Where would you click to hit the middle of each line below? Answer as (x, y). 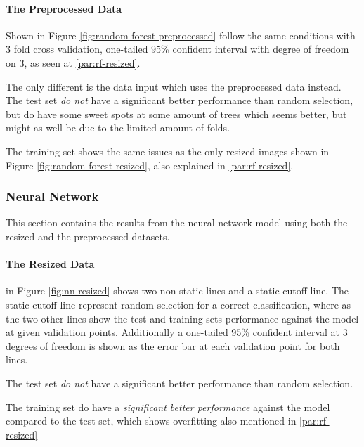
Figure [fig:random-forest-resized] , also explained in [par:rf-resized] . (150, 165)
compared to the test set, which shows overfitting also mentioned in (151, 421)
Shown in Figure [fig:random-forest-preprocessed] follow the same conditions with (181, 35)
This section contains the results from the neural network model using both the (177, 222)
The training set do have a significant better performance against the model (168, 407)
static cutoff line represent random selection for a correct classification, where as (178, 304)
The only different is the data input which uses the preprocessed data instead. (174, 86)
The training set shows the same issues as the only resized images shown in (168, 151)
